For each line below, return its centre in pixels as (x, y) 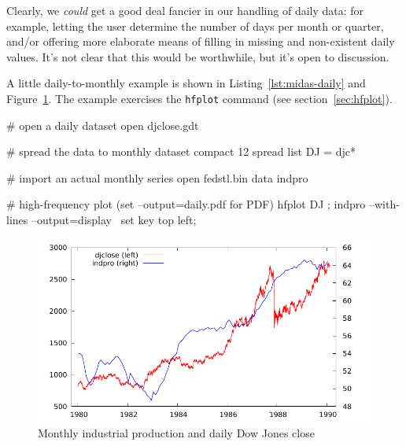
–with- (384, 204)
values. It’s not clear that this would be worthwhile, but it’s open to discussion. (198, 56)
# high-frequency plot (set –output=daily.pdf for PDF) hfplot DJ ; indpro (186, 204)
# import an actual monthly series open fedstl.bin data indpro (157, 177)
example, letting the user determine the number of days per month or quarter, (195, 26)
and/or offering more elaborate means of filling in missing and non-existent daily (201, 41)
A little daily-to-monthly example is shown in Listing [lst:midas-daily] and (186, 83)
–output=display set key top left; (114, 219)
